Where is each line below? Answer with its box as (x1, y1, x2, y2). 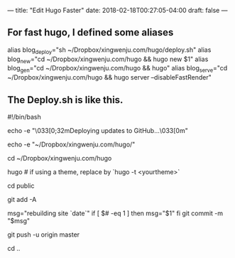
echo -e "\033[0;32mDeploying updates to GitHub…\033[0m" (7, 127, 188, 135)
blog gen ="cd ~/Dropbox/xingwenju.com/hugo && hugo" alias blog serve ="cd (7, 64, 228, 74)
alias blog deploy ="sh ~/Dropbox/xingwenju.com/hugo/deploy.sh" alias (7, 45, 212, 55)
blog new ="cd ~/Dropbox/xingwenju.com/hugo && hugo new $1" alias (7, 55, 209, 65)
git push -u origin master (7, 230, 80, 239)
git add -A (7, 195, 37, 204)
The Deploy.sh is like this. (7, 94, 124, 106)
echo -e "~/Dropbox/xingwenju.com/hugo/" (7, 140, 136, 149)
